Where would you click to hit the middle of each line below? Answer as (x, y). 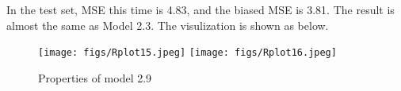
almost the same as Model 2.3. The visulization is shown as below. (168, 25)
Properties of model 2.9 (95, 77)
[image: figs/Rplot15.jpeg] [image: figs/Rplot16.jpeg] (187, 53)
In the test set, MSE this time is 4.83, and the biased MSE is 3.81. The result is (200, 9)
